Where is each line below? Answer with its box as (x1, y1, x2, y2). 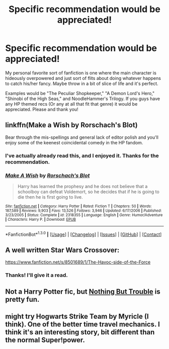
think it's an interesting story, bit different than (5, 328, 155, 336)
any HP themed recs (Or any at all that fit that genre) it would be (5, 101, 138, 107)
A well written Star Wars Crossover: (5, 246, 120, 254)
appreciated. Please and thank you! (5, 106, 79, 112)
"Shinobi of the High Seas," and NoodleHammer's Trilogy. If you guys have (5, 96, 160, 102)
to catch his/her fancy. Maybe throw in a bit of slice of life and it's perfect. (5, 80, 158, 86)
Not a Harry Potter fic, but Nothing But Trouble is (5, 287, 161, 296)
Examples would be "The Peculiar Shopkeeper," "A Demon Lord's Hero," (5, 90, 155, 96)
